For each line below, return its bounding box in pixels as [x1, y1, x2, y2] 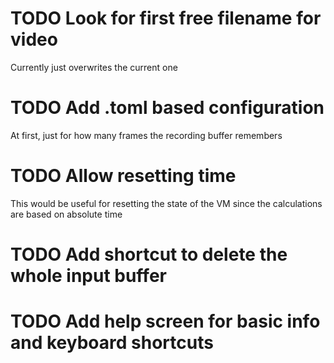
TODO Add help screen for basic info [10, 310, 321, 333]
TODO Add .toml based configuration [10, 97, 325, 119]
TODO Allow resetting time [10, 165, 237, 187]
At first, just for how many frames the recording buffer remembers [10, 129, 283, 141]
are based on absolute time [10, 208, 123, 220]
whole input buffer [10, 265, 167, 287]
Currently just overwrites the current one [10, 61, 178, 73]
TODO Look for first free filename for [10, 7, 322, 30]
